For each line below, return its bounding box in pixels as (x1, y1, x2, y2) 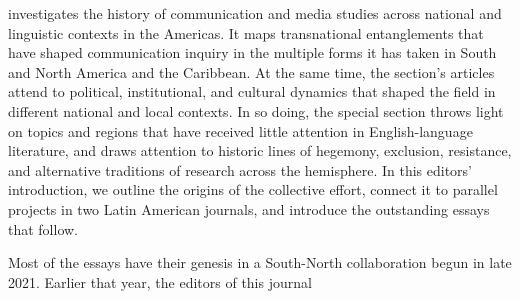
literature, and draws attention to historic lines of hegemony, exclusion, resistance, (8, 140, 512, 161)
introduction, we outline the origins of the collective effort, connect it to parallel (8, 179, 498, 200)
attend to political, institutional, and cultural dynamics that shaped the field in (8, 81, 496, 102)
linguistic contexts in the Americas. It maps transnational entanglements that (8, 22, 484, 43)
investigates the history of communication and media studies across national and (8, 3, 502, 23)
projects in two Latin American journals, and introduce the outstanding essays (8, 198, 490, 219)
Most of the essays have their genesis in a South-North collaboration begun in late (8, 252, 512, 273)
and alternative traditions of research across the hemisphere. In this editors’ (8, 159, 472, 180)
